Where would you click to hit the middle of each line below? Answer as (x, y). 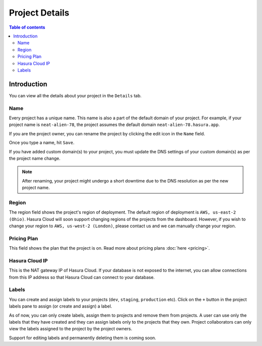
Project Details (39, 13)
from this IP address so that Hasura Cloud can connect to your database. (82, 277)
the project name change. (35, 158)
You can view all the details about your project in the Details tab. (75, 95)
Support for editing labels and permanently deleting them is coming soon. (82, 338)
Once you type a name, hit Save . (42, 143)
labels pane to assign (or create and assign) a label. (61, 306)
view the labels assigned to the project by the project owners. (71, 329)
